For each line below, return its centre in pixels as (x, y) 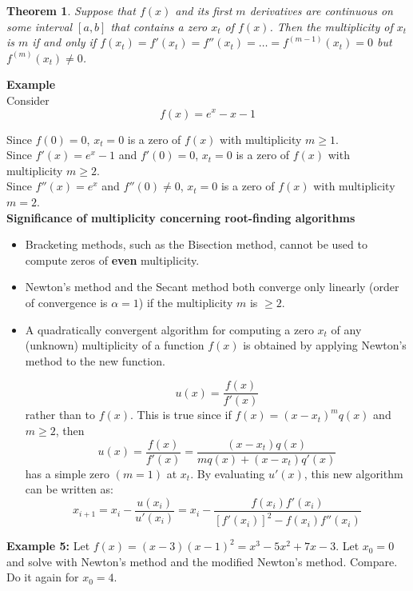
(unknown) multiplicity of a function (115, 345)
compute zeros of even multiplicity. (112, 260)
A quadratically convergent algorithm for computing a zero (169, 329)
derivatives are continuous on (321, 10)
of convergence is (66, 302)
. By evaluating (228, 473)
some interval (40, 26)
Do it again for (43, 577)
